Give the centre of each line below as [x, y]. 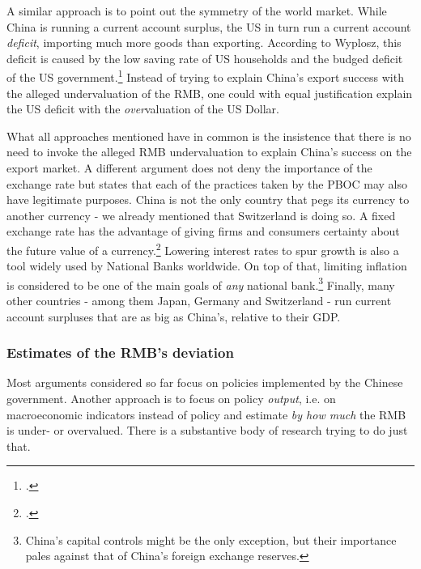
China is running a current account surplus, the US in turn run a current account [209, 26]
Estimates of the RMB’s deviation [120, 352]
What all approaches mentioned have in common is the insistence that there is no [209, 136]
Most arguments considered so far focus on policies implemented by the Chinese [205, 382]
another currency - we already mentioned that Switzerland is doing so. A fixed [201, 215]
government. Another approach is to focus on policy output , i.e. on [171, 399]
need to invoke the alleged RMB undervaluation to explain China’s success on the [209, 152]
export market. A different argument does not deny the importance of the [189, 168]
